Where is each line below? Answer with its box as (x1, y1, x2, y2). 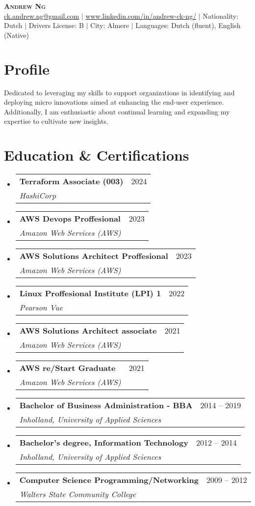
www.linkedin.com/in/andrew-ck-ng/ (85, 10, 197, 21)
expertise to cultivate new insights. (4, 116, 108, 126)
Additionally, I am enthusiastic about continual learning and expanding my (4, 106, 230, 116)
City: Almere (90, 20, 129, 30)
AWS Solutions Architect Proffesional (19, 250, 168, 261)
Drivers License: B (28, 20, 84, 30)
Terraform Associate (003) (19, 175, 124, 187)
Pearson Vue (19, 302, 63, 313)
